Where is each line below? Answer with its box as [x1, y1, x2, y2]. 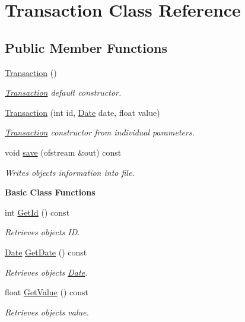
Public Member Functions [5, 38, 167, 56]
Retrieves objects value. [5, 305, 89, 318]
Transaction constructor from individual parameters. [5, 126, 195, 138]
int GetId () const [5, 206, 70, 218]
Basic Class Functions [5, 186, 96, 198]
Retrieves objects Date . [5, 266, 88, 278]
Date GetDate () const [5, 245, 87, 258]
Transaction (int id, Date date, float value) [5, 106, 160, 118]
